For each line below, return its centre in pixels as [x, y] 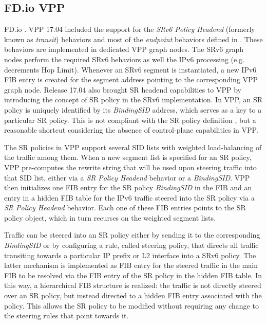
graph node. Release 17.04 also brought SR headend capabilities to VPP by [123, 89]
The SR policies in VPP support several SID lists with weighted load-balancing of [133, 147]
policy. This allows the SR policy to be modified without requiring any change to [131, 305]
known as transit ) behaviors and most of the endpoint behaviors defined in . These [133, 39]
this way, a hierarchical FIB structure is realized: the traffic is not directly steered [133, 285]
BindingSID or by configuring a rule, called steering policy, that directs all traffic [131, 245]
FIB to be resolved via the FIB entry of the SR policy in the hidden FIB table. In [133, 275]
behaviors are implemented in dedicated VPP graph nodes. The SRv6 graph [124, 49]
